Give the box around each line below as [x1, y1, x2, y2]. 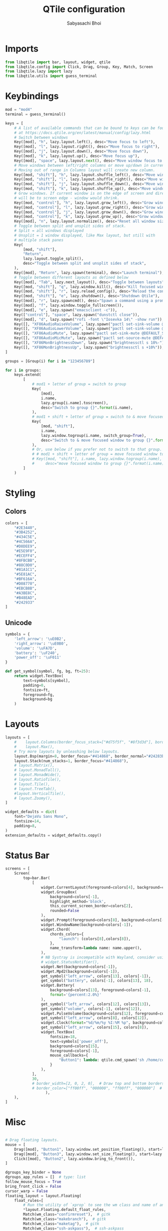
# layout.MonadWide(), [14, 772, 61, 778]
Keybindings [5, 90, 59, 102]
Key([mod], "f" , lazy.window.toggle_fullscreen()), [14, 303, 124, 308]
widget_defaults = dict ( [5, 809, 57, 814]
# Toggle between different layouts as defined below [14, 275, 128, 280]
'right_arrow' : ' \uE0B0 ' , [14, 641, 68, 646]
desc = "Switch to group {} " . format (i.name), [40, 405, 133, 410]
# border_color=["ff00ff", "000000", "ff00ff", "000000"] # [31, 1085, 162, 1090]
